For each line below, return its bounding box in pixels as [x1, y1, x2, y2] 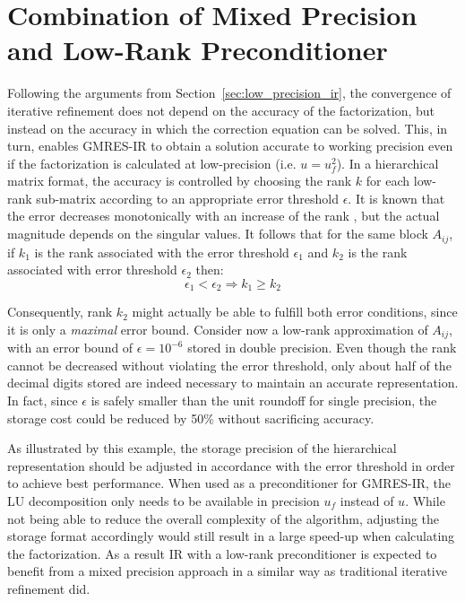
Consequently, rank [7, 302, 113, 321]
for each [366, 171, 410, 190]
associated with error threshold [7, 260, 177, 279]
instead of [340, 491, 394, 510]
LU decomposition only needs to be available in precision [7, 491, 320, 510]
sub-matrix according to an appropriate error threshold [36, 188, 340, 207]
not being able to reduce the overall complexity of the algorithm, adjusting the [7, 509, 440, 527]
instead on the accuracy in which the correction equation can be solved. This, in [7, 118, 448, 137]
